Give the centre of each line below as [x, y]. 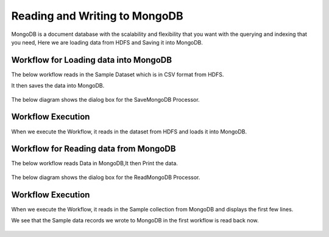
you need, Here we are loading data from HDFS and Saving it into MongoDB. [107, 42]
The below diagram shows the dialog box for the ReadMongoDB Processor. [106, 177]
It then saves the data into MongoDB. [58, 86]
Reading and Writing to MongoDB [97, 16]
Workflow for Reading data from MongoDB [94, 149]
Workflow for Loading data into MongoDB [92, 60]
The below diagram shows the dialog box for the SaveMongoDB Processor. [106, 99]
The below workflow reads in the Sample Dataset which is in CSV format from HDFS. [118, 74]
